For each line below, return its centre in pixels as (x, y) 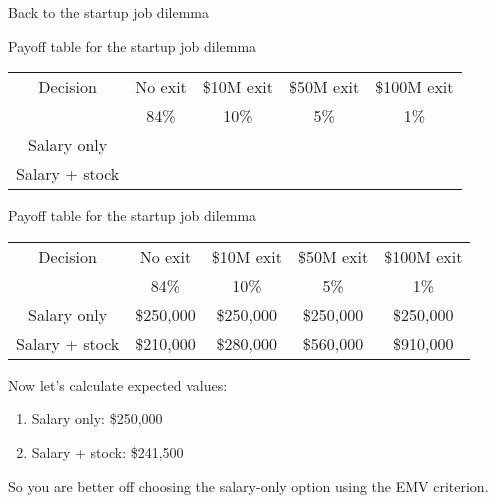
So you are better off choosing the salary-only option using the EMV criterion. (248, 485)
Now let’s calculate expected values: (118, 384)
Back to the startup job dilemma (108, 12)
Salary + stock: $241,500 (107, 451)
